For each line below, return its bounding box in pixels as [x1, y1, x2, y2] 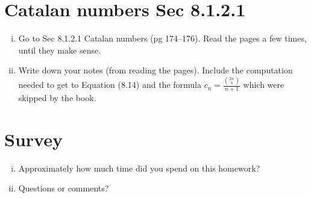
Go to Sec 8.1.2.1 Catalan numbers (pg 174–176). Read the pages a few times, [18, 32, 307, 45]
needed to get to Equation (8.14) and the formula [18, 78, 201, 91]
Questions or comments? [18, 182, 109, 194]
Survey [4, 126, 63, 151]
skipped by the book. [18, 91, 96, 104]
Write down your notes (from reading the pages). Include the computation [18, 64, 293, 76]
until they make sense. [18, 43, 101, 56]
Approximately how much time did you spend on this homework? [18, 161, 260, 174]
